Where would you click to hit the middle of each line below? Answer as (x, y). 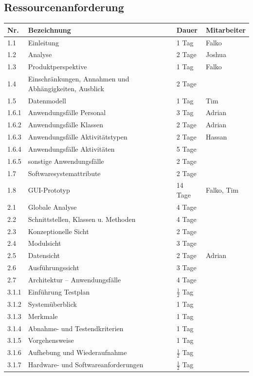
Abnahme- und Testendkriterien (76, 328)
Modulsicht (45, 243)
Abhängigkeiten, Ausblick (66, 88)
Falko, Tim (222, 190)
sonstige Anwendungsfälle (66, 161)
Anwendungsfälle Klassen (66, 125)
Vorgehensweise (51, 340)
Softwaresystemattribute (64, 173)
